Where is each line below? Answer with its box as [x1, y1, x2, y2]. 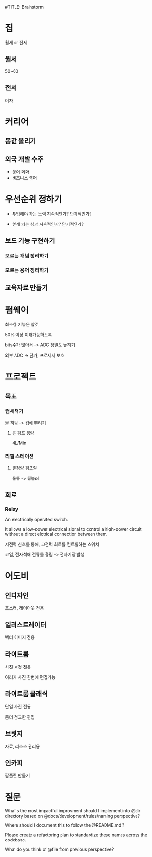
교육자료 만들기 [5, 283, 48, 291]
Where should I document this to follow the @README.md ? [5, 823, 125, 828]
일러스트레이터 [5, 620, 46, 629]
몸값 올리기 [5, 137, 36, 145]
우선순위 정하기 [5, 194, 62, 205]
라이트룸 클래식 [5, 690, 48, 698]
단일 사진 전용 [5, 703, 31, 709]
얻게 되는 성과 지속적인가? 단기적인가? [12, 221, 84, 227]
